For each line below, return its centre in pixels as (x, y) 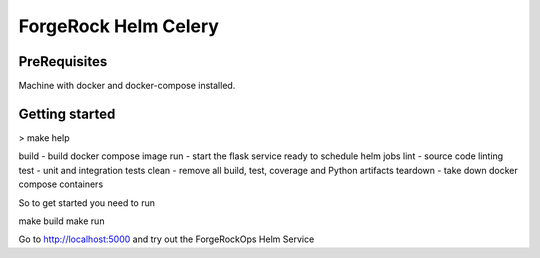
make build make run (61, 221)
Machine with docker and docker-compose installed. (127, 86)
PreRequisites (63, 61)
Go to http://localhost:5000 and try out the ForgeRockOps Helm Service (166, 239)
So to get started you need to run (86, 202)
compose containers (61, 184)
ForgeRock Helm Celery (119, 26)
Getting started (67, 113)
